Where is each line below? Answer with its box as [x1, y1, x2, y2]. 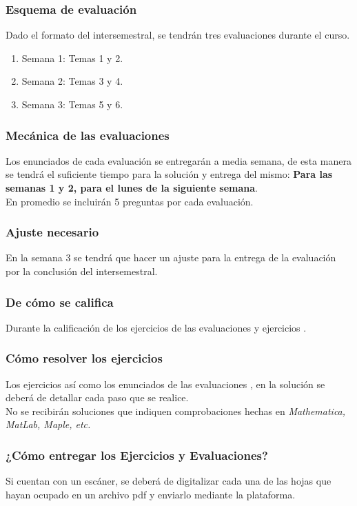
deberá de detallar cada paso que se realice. [6, 390, 189, 405]
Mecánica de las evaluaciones [6, 126, 170, 143]
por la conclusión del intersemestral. [6, 264, 158, 278]
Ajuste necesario [6, 223, 99, 241]
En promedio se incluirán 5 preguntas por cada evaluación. [6, 194, 254, 208]
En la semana [6, 250, 63, 265]
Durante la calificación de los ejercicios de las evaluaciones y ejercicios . [6, 320, 307, 334]
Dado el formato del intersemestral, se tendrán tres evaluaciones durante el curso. [6, 28, 350, 42]
